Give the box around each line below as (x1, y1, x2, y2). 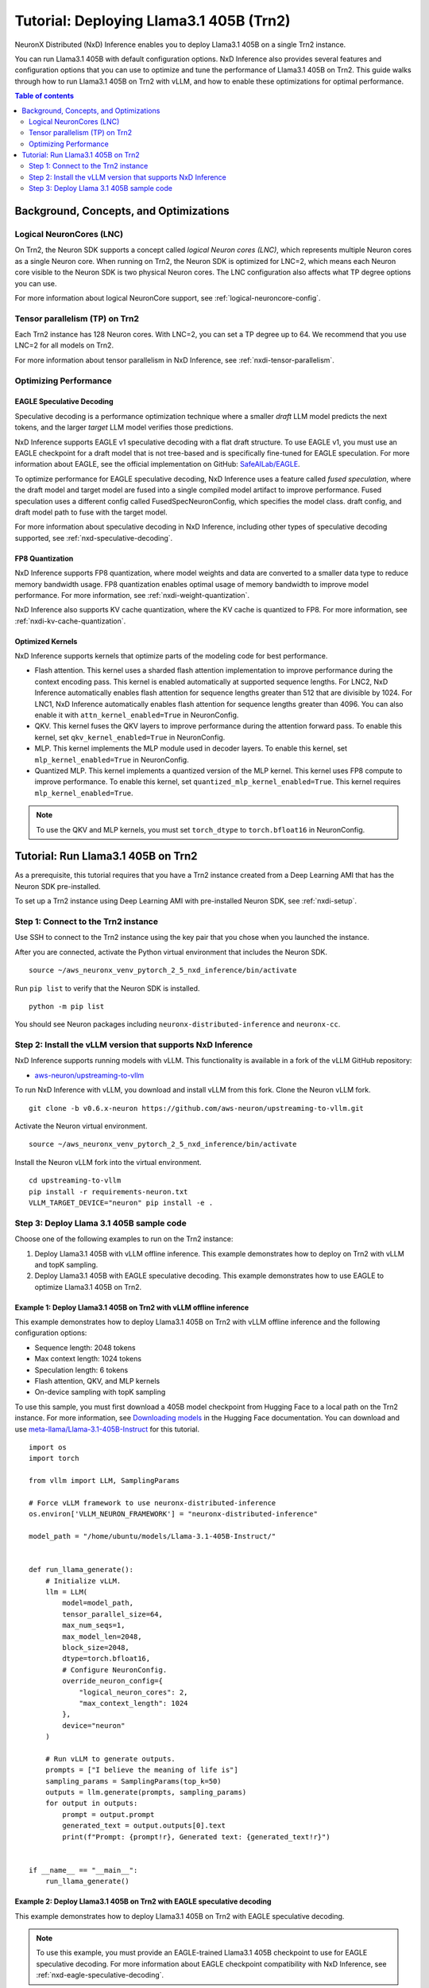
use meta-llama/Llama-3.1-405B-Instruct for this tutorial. (14, 1424, 200, 1434)
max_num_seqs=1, (62, 1621, 126, 1630)
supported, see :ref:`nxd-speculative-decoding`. (14, 533, 173, 542)
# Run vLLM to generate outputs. (44, 1754, 176, 1763)
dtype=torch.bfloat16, (62, 1654, 151, 1664)
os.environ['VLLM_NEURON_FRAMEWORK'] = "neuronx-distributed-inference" (29, 1509, 318, 1519)
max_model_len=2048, (62, 1632, 142, 1641)
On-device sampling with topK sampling (34, 1388, 166, 1397)
